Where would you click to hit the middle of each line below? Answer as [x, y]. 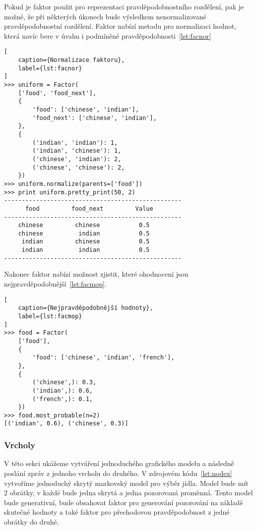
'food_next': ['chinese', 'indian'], [95, 118]
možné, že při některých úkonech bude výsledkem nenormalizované [105, 16]
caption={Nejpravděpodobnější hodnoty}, [86, 308]
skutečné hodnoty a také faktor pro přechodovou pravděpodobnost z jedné [117, 512]
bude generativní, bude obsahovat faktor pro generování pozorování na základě [124, 502]
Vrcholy [20, 445]
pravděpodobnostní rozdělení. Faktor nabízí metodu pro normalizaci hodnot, [120, 26]
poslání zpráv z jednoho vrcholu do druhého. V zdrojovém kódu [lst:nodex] [118, 473]
